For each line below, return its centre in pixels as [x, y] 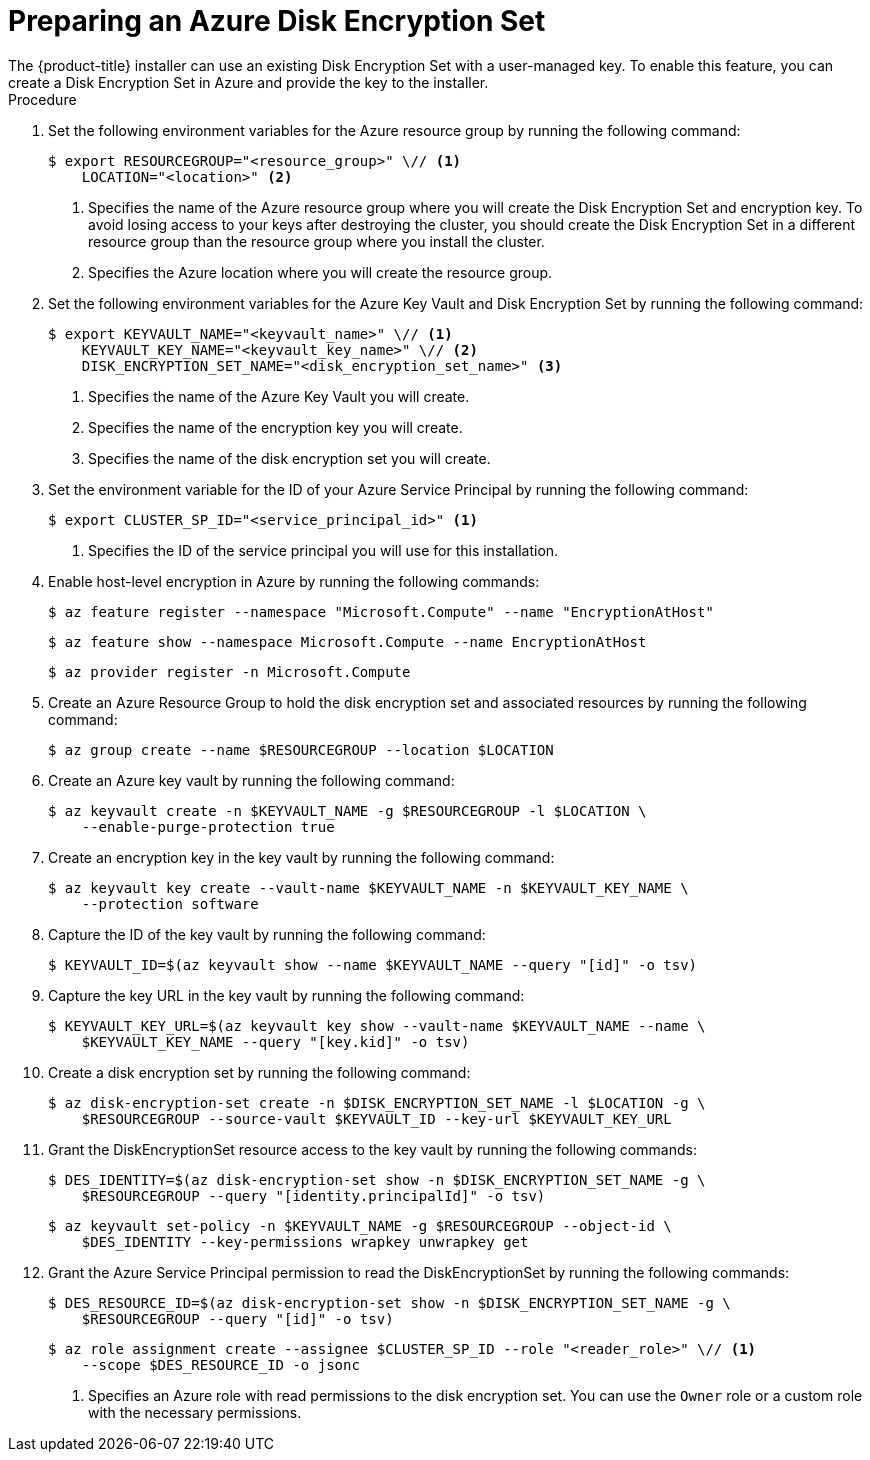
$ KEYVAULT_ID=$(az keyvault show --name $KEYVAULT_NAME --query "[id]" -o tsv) [373, 964]
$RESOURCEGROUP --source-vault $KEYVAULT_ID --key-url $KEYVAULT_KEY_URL [376, 1118]
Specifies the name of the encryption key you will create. [275, 427]
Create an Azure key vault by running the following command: [251, 780]
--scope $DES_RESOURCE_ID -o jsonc [220, 1364]
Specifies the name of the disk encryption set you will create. [289, 458]
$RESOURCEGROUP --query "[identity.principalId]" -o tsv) [313, 1195]
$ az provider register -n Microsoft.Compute [229, 671]
